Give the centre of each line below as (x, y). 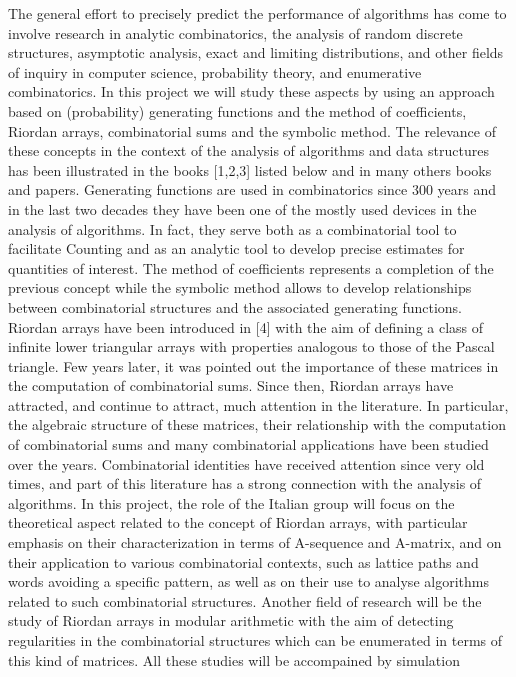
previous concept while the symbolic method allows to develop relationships (240, 287)
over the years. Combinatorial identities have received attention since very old (246, 463)
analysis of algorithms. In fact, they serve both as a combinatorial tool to (232, 228)
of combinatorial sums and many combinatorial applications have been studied (248, 444)
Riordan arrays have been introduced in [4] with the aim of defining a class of (246, 326)
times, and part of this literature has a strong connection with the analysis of (245, 483)
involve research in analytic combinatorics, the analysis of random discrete (235, 32)
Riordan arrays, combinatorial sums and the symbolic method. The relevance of (252, 130)
